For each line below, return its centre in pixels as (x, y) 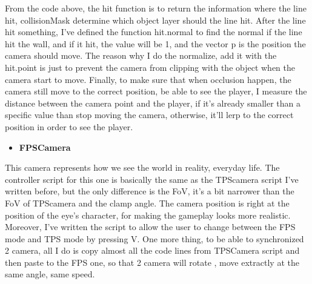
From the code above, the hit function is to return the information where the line (156, 8)
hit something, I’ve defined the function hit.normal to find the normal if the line (154, 32)
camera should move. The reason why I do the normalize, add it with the (141, 55)
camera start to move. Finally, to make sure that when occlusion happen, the (148, 79)
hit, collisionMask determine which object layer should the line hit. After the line (155, 20)
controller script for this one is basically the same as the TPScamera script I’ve (152, 179)
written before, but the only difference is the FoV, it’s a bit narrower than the (150, 191)
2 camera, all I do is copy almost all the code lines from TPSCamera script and (152, 250)
